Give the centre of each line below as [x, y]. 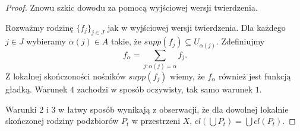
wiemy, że [187, 76]
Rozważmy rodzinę [40, 27]
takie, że [126, 41]
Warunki [21, 109]
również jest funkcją [255, 76]
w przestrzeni [156, 121]
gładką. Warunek [37, 89]
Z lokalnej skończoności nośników [66, 76]
